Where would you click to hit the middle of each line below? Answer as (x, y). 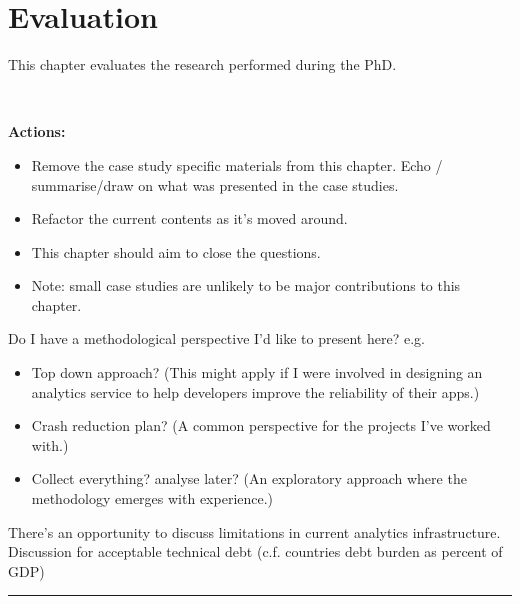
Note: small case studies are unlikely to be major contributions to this (246, 285)
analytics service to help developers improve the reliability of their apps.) (255, 391)
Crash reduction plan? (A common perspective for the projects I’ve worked (261, 425)
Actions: (37, 131)
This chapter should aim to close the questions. (176, 251)
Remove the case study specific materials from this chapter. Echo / (237, 164)
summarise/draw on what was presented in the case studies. (215, 184)
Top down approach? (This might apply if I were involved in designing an (257, 372)
